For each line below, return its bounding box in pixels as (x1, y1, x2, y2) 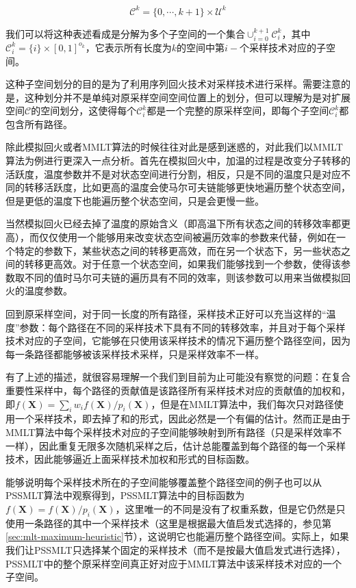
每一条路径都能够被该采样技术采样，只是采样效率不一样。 (5, 346, 264, 361)
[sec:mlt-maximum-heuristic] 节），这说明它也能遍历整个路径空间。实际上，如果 (5, 529, 349, 544)
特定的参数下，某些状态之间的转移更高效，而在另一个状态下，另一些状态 (14, 243, 341, 257)
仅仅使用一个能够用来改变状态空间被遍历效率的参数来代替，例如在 (38, 230, 336, 244)
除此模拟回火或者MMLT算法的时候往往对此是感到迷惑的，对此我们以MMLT (5, 140, 343, 154)
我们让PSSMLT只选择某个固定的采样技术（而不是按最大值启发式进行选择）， (5, 542, 346, 557)
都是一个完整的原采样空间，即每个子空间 (147, 103, 329, 118)
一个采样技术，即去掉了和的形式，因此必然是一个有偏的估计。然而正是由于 (14, 411, 351, 426)
